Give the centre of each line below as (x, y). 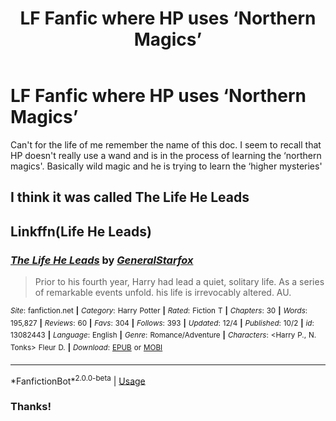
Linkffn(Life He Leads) (81, 231)
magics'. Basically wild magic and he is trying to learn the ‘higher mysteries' (166, 166)
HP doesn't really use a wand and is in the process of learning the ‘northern (166, 155)
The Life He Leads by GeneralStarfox (102, 260)
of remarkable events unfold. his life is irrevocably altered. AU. (163, 293)
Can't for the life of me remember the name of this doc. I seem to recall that (166, 144)
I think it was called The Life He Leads (130, 197)
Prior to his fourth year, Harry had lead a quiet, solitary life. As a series (179, 282)
